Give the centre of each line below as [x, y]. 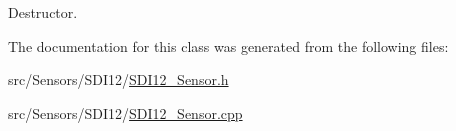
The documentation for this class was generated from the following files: [228, 45]
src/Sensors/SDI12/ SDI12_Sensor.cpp [125, 112]
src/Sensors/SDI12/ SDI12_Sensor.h [118, 79]
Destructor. [43, 12]
